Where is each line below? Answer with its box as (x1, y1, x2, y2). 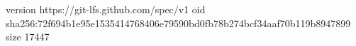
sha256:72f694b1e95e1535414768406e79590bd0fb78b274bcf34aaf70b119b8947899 (6, 15, 351, 30)
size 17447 (6, 29, 50, 44)
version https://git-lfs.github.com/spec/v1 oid (6, 2, 206, 16)
